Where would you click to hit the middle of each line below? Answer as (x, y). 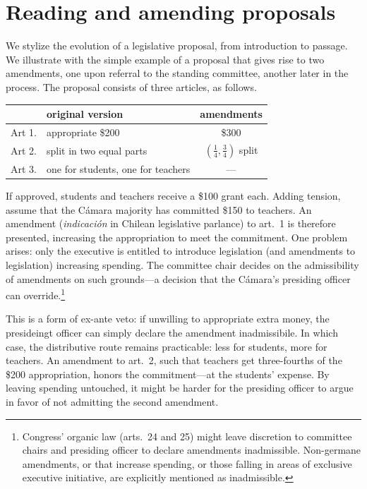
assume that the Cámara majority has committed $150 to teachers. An (159, 209)
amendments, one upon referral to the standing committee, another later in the (177, 73)
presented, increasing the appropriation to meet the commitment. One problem (177, 237)
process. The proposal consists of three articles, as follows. (131, 86)
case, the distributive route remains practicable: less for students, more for (167, 346)
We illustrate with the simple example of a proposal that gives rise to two (165, 59)
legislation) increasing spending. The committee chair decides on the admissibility (182, 265)
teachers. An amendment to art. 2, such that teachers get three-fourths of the (174, 360)
